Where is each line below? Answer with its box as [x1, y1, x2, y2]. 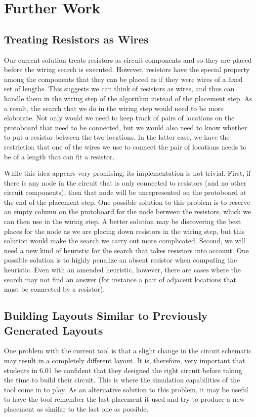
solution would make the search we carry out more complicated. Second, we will [4, 235, 246, 246]
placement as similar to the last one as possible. [4, 403, 149, 414]
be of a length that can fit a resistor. [4, 151, 115, 161]
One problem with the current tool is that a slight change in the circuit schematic [4, 345, 252, 356]
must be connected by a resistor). [4, 284, 105, 294]
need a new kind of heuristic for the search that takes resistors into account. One [4, 245, 249, 255]
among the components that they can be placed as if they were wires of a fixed [4, 74, 243, 84]
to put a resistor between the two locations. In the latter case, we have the [4, 132, 230, 142]
